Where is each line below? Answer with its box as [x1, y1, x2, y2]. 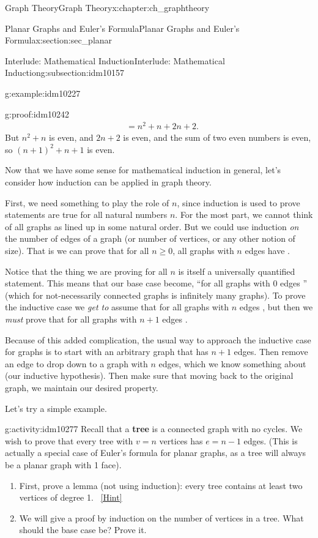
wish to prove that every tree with [5, 434, 133, 447]
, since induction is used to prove [177, 196, 300, 209]
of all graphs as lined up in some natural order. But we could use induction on [5, 220, 299, 233]
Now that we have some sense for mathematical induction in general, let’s [5, 163, 281, 176]
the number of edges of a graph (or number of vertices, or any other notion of [5, 232, 295, 245]
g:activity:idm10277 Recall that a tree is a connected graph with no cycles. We [5, 422, 303, 435]
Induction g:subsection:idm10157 [5, 66, 125, 79]
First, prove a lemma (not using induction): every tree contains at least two [19, 479, 303, 491]
